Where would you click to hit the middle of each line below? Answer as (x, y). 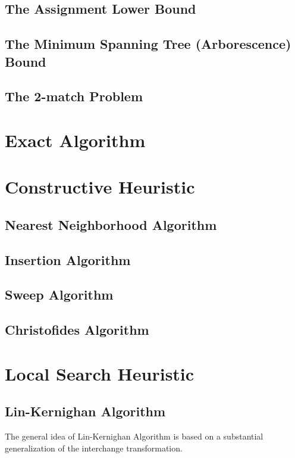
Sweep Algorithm (59, 295)
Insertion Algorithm (68, 259)
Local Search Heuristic (100, 373)
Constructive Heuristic (100, 187)
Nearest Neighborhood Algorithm (111, 224)
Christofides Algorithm (77, 330)
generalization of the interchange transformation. (94, 448)
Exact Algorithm (75, 140)
